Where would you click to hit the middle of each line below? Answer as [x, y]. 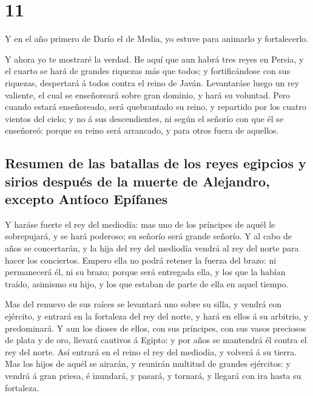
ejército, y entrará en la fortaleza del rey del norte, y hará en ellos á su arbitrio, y [157, 316]
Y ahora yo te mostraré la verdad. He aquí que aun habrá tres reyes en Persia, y [154, 59]
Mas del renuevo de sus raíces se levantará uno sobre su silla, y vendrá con [143, 304]
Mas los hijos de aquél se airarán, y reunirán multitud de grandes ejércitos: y [148, 364]
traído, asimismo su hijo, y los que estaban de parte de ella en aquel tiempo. [147, 283]
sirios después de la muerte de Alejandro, [137, 181]
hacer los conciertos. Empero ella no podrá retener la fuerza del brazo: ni [141, 260]
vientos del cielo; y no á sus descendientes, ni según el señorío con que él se [144, 118]
